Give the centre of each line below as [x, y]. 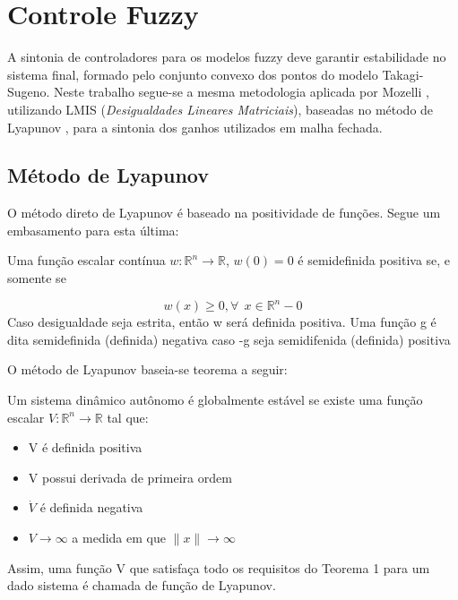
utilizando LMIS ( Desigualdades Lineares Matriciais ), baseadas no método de [220, 109]
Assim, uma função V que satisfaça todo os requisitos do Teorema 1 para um [219, 567]
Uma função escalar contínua [86, 260]
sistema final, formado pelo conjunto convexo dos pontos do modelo [193, 74]
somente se [37, 278]
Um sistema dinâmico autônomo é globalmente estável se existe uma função [215, 399]
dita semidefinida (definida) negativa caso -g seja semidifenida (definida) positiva [229, 339]
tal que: [128, 417]
